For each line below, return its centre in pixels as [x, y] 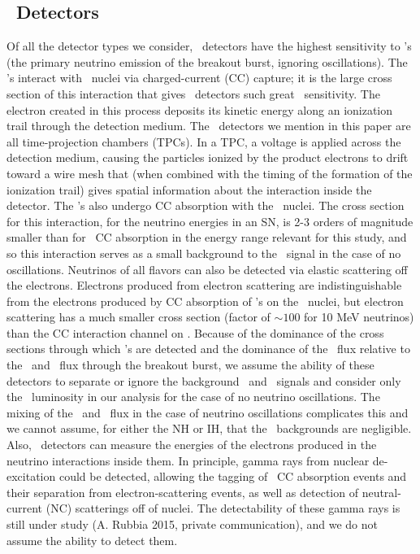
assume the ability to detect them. [92, 540]
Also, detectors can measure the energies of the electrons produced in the [192, 445]
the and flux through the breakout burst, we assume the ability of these [191, 365]
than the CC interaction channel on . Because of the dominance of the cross [195, 332]
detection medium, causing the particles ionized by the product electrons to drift [208, 157]
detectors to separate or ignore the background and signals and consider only [204, 380]
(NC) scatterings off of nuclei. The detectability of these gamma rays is [223, 508]
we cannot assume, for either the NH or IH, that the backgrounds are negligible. [209, 428]
